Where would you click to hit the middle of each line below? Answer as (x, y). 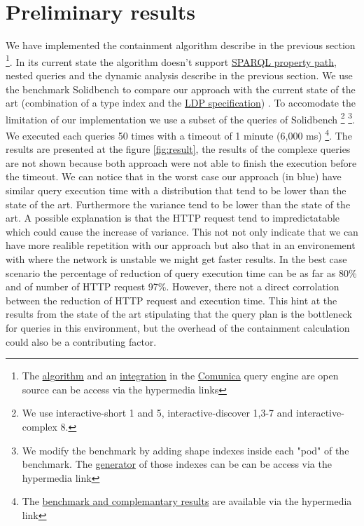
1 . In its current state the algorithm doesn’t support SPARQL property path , (171, 60)
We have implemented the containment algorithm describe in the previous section (181, 45)
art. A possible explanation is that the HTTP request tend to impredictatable (173, 218)
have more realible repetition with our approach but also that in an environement (181, 245)
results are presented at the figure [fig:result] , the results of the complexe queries (178, 149)
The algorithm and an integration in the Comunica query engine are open (180, 376)
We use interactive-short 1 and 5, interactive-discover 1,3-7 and (157, 413)
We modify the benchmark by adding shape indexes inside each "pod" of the (185, 450)
